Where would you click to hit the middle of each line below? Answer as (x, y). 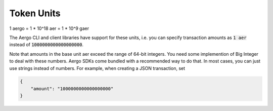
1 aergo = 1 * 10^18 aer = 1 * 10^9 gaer (49, 28)
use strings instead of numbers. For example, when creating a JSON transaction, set (97, 68)
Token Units (35, 13)
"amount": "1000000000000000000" (72, 88)
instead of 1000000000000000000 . (46, 45)
